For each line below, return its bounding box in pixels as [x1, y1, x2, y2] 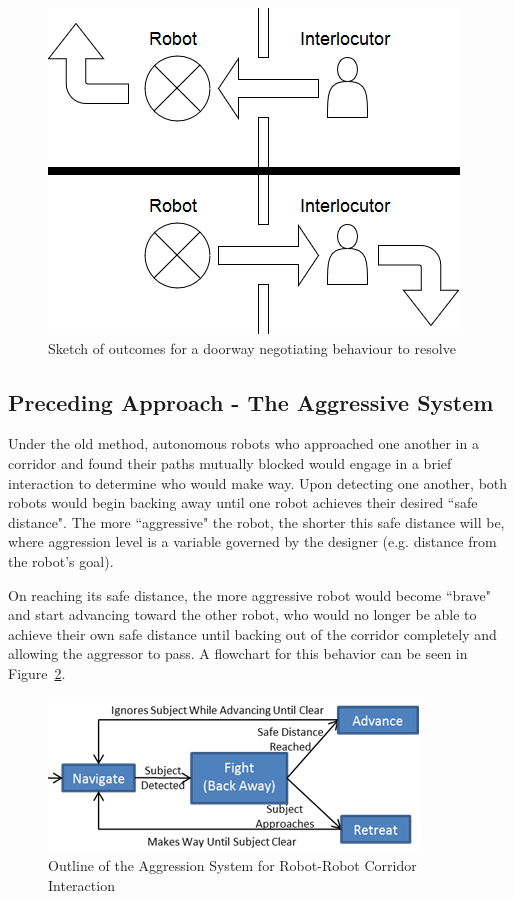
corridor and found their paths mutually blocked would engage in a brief [8, 452, 452, 473]
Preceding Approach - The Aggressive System [8, 386, 494, 417]
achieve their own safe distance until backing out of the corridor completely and [8, 623, 497, 644]
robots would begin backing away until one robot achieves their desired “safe [8, 492, 478, 513]
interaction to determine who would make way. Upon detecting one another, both [8, 472, 508, 493]
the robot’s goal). [8, 550, 114, 571]
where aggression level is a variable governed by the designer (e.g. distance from [8, 531, 497, 552]
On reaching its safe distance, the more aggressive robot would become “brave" [8, 584, 491, 605]
